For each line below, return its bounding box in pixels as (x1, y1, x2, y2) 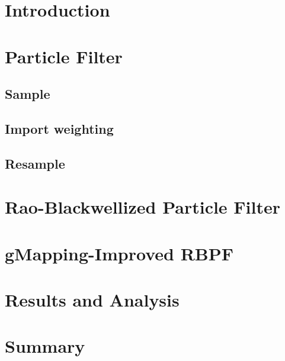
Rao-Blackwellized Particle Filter (5, 195, 281, 219)
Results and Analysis (5, 288, 180, 312)
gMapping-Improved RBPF (5, 241, 233, 265)
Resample (5, 154, 65, 172)
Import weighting (5, 119, 114, 137)
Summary (5, 334, 85, 358)
